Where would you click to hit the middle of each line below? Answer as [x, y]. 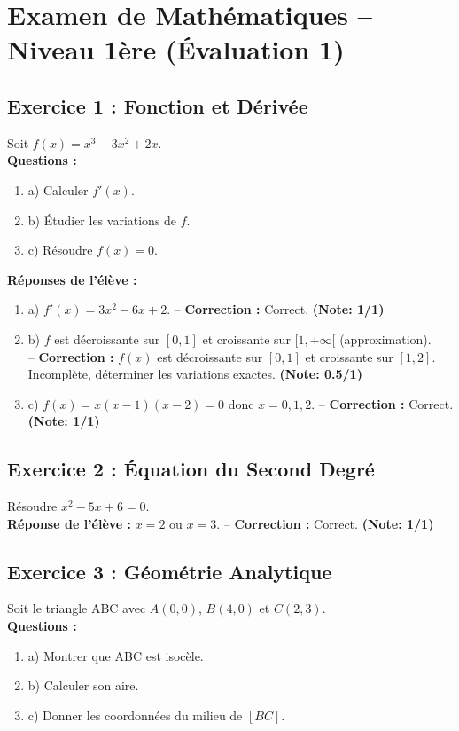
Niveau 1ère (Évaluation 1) [176, 49]
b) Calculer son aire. [83, 685]
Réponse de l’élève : [70, 523]
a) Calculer [58, 189]
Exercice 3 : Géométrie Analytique [170, 571]
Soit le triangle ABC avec [77, 608]
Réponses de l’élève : [72, 279]
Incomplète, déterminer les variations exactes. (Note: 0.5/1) [195, 374]
